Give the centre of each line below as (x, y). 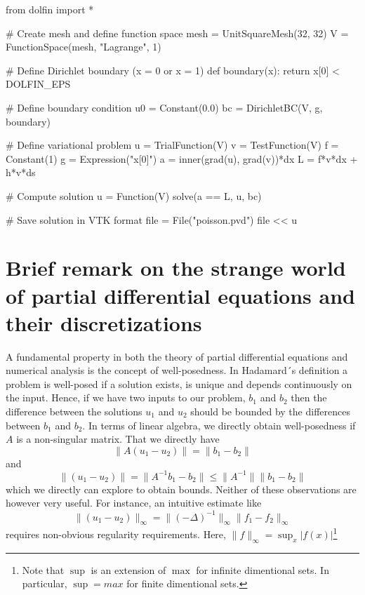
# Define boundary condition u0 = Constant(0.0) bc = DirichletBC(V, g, (164, 107)
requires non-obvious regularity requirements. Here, (116, 534)
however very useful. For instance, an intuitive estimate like (134, 503)
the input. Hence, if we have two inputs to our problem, (126, 397)
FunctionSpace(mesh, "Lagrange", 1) (84, 47)
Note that (43, 569)
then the (309, 397)
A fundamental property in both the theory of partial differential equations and (177, 356)
